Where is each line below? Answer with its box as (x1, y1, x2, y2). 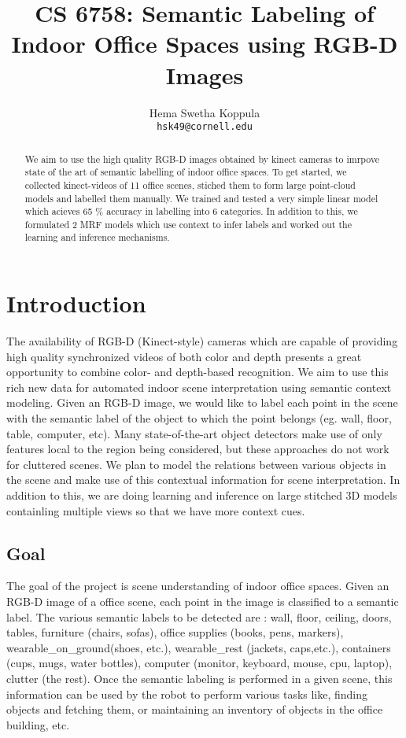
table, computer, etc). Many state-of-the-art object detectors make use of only (6, 425, 382, 441)
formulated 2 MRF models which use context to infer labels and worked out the (24, 217, 352, 231)
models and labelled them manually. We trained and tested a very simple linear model (24, 191, 378, 205)
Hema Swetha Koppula (149, 104, 260, 120)
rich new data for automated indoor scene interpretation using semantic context (6, 378, 392, 395)
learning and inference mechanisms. (24, 231, 170, 244)
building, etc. (6, 716, 70, 732)
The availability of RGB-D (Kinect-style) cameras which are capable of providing (6, 333, 398, 349)
